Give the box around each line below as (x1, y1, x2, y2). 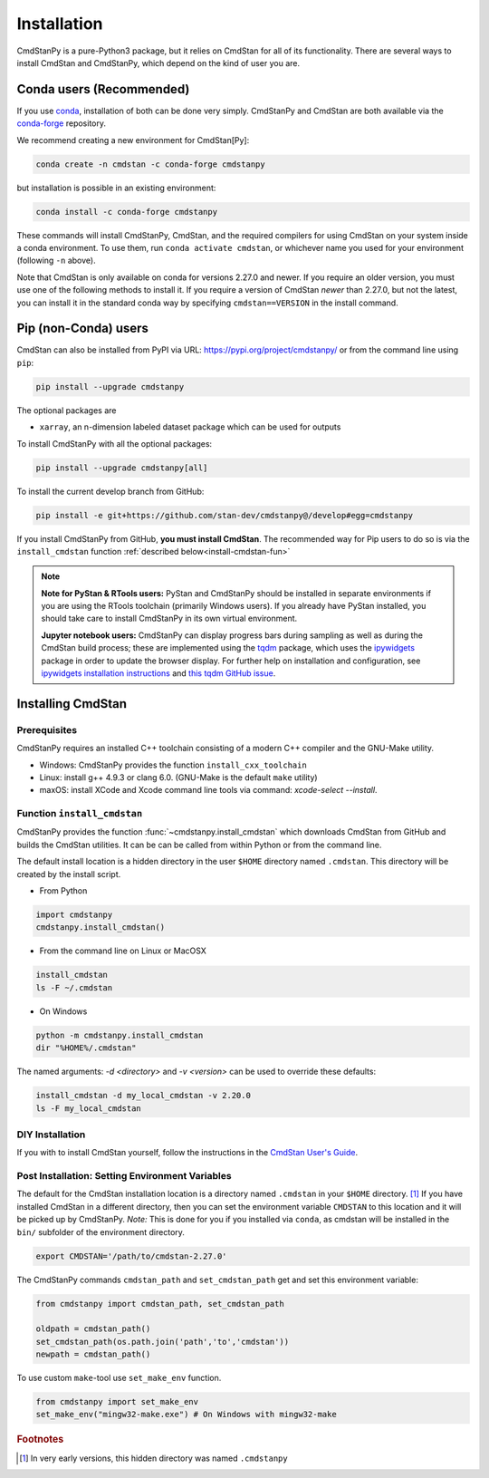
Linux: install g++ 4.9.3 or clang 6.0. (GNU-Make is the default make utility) (39, 771, 318, 783)
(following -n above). (16, 255, 96, 266)
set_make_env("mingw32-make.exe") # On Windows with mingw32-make (35, 1409, 337, 1420)
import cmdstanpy (35, 910, 113, 920)
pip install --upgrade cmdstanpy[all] (35, 462, 208, 473)
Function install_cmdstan (16, 807, 143, 820)
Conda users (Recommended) (16, 82, 190, 97)
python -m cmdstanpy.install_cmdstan (35, 1029, 204, 1040)
